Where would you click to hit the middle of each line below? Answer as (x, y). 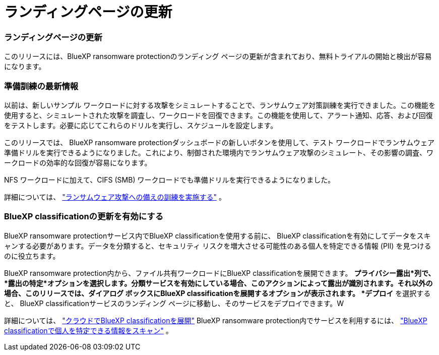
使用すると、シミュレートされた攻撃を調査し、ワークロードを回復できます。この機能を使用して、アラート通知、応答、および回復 (218, 115)
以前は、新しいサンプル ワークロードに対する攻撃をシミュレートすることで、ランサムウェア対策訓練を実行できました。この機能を (220, 105)
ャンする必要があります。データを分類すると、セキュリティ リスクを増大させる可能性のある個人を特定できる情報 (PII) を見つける (218, 246)
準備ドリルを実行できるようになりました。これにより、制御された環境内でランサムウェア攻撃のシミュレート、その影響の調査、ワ (219, 152)
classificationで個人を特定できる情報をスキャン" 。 (88, 330)
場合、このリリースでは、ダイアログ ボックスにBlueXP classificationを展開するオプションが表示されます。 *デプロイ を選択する (217, 293)
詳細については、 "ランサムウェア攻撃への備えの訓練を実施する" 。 (115, 197)
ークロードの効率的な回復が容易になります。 (78, 162)
